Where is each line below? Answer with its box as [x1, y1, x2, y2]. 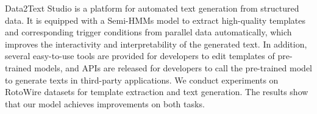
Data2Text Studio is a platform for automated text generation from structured [5, 2, 299, 14]
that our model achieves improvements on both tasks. [5, 97, 205, 110]
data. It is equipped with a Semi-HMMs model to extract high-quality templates [5, 13, 305, 26]
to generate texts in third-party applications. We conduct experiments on [5, 73, 279, 86]
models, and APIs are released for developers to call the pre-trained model [34, 61, 312, 74]
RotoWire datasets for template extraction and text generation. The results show [5, 85, 308, 98]
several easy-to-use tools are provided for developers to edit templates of [5, 49, 275, 62]
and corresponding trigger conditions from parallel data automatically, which [5, 26, 292, 38]
